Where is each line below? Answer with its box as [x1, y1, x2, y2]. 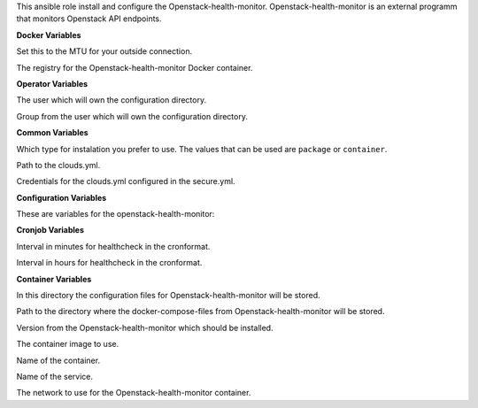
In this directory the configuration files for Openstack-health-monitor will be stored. [16, 290, 320, 301]
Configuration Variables [16, 192, 107, 203]
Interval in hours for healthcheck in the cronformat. [16, 258, 203, 268]
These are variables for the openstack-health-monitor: [16, 209, 215, 219]
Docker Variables [16, 29, 81, 40]
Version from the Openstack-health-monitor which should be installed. [16, 322, 274, 333]
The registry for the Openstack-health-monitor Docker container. [16, 62, 253, 73]
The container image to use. [16, 339, 119, 350]
